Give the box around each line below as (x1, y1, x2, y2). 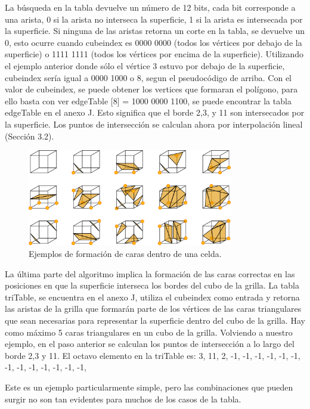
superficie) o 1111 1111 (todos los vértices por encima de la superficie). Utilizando (5, 48, 304, 60)
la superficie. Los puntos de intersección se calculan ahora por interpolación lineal (5, 117, 303, 130)
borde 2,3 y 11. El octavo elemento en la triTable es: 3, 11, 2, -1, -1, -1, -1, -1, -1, (5, 349, 300, 361)
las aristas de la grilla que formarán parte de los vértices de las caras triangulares (5, 302, 302, 315)
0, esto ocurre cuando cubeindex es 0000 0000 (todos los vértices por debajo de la (5, 36, 302, 48)
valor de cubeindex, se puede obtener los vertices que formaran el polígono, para (5, 83, 298, 95)
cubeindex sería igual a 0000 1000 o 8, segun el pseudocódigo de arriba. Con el (5, 71, 292, 83)
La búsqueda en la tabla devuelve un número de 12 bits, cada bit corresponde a (5, 1, 296, 13)
